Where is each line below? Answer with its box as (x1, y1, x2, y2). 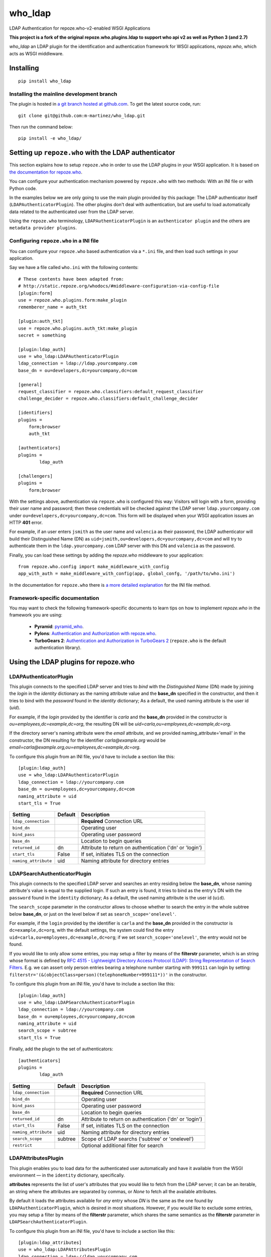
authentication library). (34, 644, 81, 651)
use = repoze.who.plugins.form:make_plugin (18, 297, 127, 303)
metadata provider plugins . (9, 225, 77, 231)
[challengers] (18, 473, 53, 479)
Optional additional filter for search (81, 1142, 164, 1149)
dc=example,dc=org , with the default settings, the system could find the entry (9, 927, 174, 933)
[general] (18, 382, 42, 387)
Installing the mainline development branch (9, 91, 117, 98)
